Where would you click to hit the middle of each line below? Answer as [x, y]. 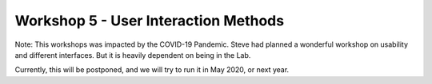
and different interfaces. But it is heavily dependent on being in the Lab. [133, 55]
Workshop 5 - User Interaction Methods [149, 21]
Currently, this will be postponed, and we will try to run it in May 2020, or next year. [152, 70]
